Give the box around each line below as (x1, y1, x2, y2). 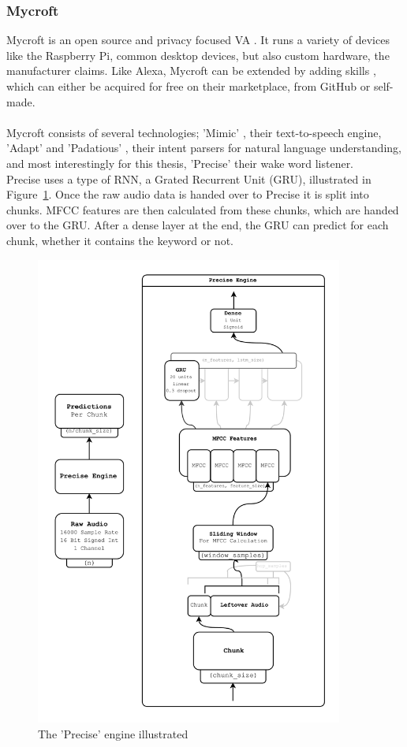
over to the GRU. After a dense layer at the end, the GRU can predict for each (6, 217, 389, 233)
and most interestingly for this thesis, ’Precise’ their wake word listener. (6, 154, 354, 171)
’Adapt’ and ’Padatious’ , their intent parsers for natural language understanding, (6, 139, 401, 156)
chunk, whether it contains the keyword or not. (6, 232, 233, 248)
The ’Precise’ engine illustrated (38, 725, 189, 741)
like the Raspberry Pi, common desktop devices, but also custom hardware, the (6, 46, 390, 63)
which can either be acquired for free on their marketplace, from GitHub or (6, 78, 371, 94)
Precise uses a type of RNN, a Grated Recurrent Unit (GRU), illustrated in (6, 170, 372, 187)
